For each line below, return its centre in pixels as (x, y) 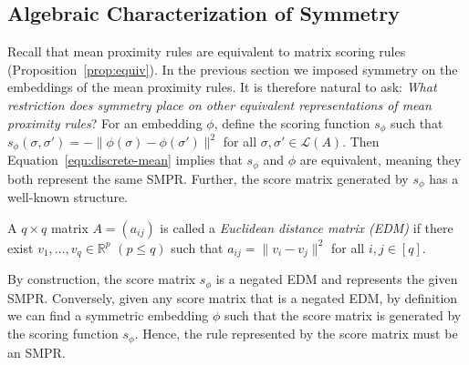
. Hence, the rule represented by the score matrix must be (296, 334)
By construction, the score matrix (102, 279)
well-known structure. (68, 197)
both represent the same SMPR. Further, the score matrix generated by (208, 178)
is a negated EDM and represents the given (337, 279)
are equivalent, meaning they (380, 160)
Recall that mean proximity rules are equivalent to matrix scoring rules (207, 51)
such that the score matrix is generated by (343, 315)
